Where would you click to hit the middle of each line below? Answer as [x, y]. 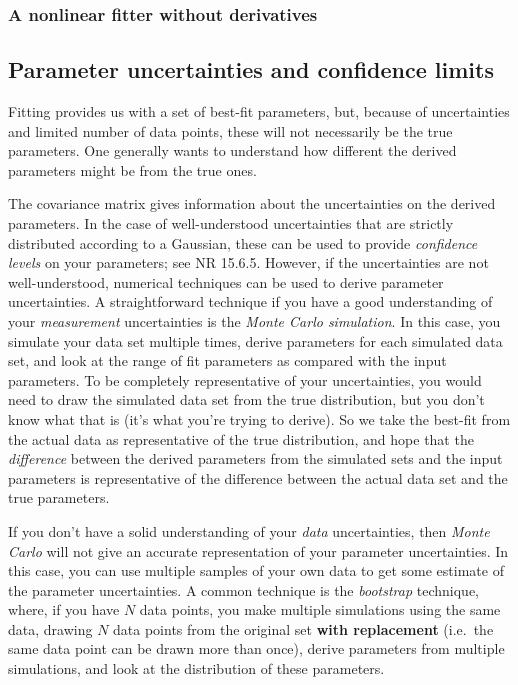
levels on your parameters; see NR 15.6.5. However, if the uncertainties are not [248, 262]
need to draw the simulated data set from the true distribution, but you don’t [246, 399]
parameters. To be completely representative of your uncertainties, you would [245, 379]
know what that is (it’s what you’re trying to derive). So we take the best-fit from [259, 418]
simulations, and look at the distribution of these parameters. [196, 668]
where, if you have [64, 609]
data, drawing [50, 628]
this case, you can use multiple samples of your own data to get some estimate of [256, 570]
